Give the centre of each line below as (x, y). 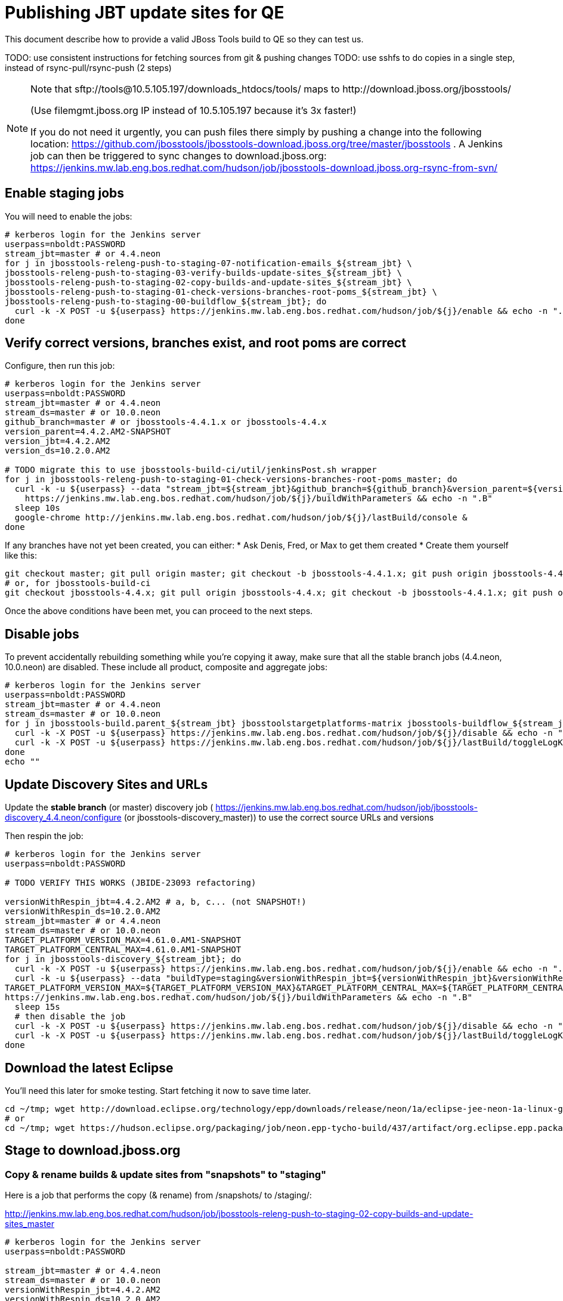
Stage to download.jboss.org (93, 1151)
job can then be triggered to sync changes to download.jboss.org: (179, 155)
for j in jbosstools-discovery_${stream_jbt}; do (123, 959)
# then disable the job (70, 1017)
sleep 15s (37, 1007)
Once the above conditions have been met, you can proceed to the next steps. (159, 611)
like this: (21, 556)
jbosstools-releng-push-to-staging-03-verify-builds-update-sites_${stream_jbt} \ (203, 272)
